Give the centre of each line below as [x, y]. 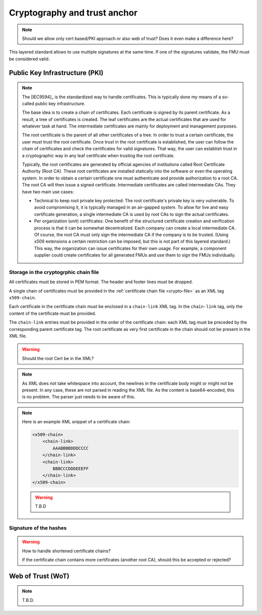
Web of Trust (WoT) [39, 576]
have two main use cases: [48, 192]
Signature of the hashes [38, 528]
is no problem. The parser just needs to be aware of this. [79, 397]
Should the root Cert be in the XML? [58, 358]
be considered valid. [29, 59]
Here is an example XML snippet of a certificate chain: [76, 422]
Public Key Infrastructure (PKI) [56, 73]
